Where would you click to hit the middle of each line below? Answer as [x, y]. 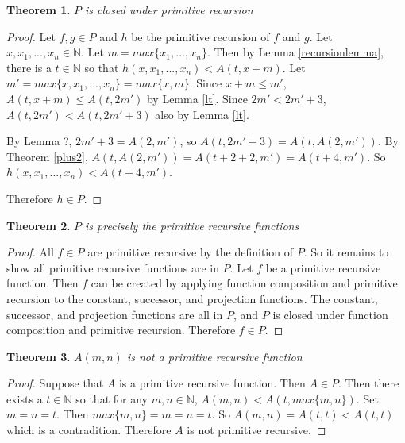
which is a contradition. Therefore [89, 430]
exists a [25, 398]
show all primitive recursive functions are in [113, 267]
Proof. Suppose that [55, 383]
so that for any [112, 398]
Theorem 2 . [39, 225]
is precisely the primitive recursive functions [192, 225]
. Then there [369, 383]
